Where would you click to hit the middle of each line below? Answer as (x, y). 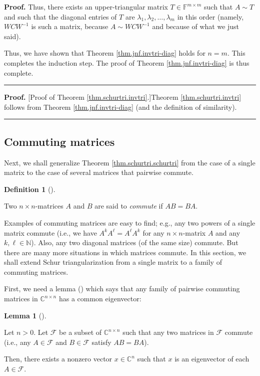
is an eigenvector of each (212, 359)
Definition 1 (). (30, 189)
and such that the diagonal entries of (60, 16)
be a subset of (80, 332)
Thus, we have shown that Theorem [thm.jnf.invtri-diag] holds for (105, 53)
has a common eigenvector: (100, 299)
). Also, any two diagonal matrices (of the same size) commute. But (135, 242)
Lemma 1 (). (25, 315)
